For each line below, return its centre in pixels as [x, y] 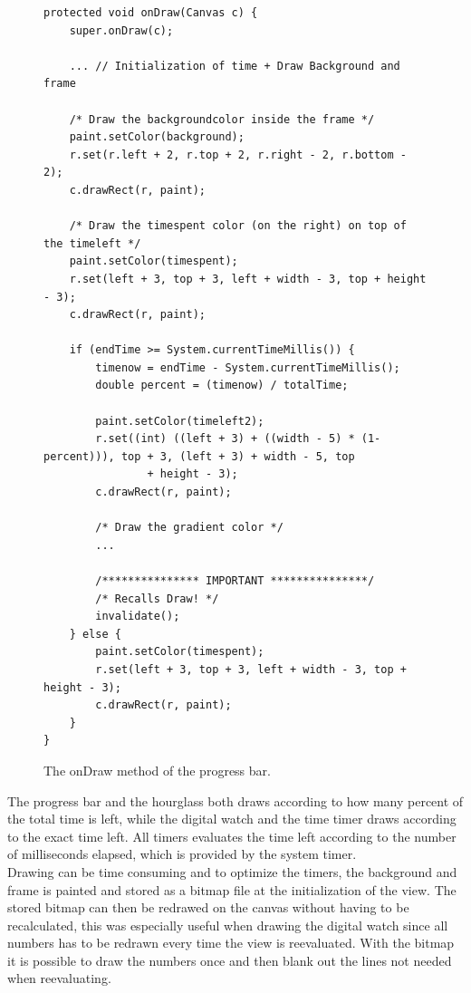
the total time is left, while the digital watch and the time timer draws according [232, 819]
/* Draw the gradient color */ [189, 528]
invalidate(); [138, 617]
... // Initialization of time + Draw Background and [235, 66]
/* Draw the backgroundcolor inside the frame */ [222, 119]
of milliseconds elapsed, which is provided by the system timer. [182, 854]
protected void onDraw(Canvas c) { [151, 13]
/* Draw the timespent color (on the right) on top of [238, 226]
